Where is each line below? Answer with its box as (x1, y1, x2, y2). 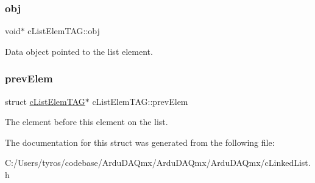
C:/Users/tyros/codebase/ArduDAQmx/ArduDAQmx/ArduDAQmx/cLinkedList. (5, 156, 311, 169)
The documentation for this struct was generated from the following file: (5, 135, 275, 148)
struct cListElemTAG (5, 95, 85, 107)
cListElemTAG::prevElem (92, 95, 188, 107)
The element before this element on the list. (5, 115, 168, 128)
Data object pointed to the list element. (5, 45, 153, 57)
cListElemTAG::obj (27, 24, 100, 37)
